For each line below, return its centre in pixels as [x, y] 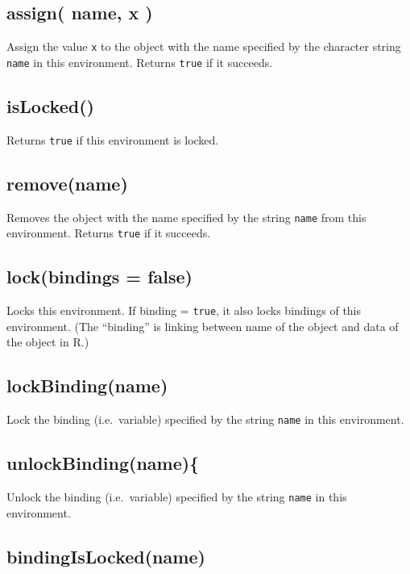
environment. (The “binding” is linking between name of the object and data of [203, 326]
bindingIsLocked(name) [106, 556]
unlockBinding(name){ [103, 463]
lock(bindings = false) [99, 277]
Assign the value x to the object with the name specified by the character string [204, 46]
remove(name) [67, 183]
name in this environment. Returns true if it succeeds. [140, 62]
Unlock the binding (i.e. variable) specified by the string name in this [177, 496]
